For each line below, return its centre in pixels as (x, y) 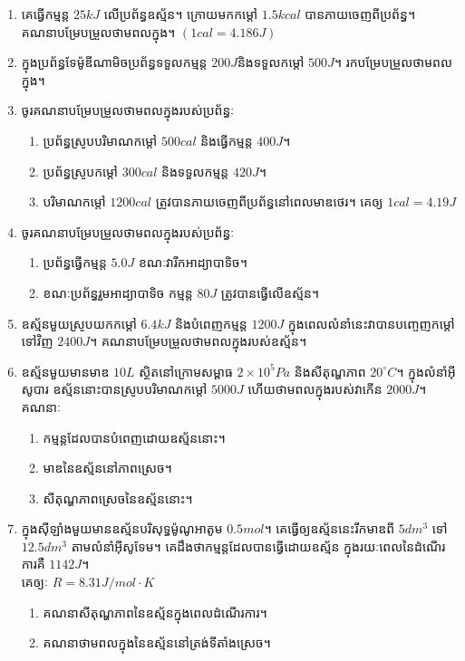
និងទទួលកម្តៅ (271, 62)
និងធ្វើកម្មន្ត (227, 140)
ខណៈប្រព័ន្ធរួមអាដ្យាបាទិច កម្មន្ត (118, 292)
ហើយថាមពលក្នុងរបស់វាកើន (315, 389)
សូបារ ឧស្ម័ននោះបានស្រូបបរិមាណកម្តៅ (114, 389)
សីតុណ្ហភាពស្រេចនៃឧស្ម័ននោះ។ (118, 498)
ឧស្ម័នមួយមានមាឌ (65, 371)
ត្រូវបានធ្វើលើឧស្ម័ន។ (270, 292)
